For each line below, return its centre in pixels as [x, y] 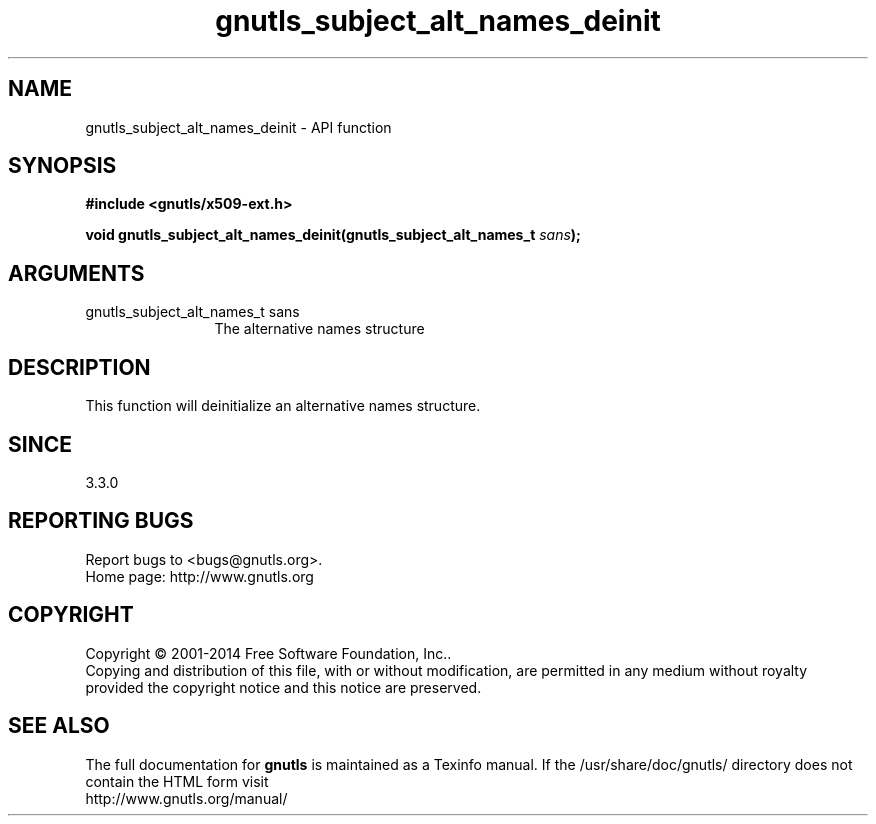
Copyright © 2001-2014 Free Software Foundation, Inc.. [268, 653]
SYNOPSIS [62, 166]
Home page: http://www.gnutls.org [199, 576]
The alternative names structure [319, 329]
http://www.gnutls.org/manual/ [186, 798]
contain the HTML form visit [177, 781]
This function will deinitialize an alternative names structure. [283, 406]
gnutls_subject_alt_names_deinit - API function [238, 127]
